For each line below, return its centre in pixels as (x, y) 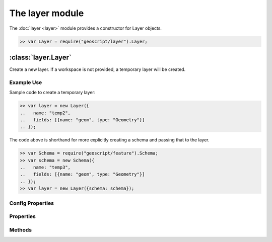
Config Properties (31, 203)
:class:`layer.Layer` (40, 57)
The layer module (47, 13)
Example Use (26, 82)
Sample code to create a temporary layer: (52, 93)
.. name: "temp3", (45, 168)
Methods (21, 230)
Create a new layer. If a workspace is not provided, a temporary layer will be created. (97, 69)
